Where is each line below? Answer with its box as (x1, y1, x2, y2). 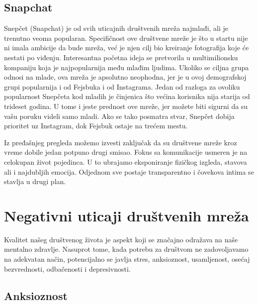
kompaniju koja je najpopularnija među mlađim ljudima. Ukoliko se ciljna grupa (4, 62, 249, 72)
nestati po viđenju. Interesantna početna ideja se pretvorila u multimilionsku (4, 52, 238, 62)
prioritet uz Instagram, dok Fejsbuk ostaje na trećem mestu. (4, 120, 188, 131)
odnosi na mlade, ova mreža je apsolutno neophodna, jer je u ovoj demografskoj (4, 72, 247, 82)
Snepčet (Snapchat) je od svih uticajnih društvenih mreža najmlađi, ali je (4, 23, 229, 33)
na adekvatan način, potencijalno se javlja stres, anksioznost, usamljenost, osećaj (4, 254, 250, 264)
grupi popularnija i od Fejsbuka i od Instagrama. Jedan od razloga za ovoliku (4, 81, 240, 92)
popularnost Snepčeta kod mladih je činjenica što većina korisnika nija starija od (4, 91, 250, 101)
